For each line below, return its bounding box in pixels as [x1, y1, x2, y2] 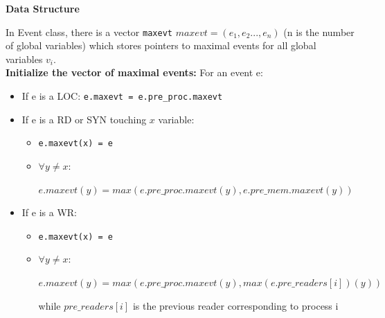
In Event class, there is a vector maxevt [6, 24, 172, 39]
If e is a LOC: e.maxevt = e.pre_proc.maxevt [21, 89, 223, 103]
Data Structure [6, 1, 80, 15]
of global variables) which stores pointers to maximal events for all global [6, 38, 316, 53]
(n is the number [283, 24, 355, 39]
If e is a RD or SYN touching [21, 112, 147, 126]
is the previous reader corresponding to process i [132, 298, 339, 312]
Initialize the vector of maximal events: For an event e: [6, 65, 263, 80]
